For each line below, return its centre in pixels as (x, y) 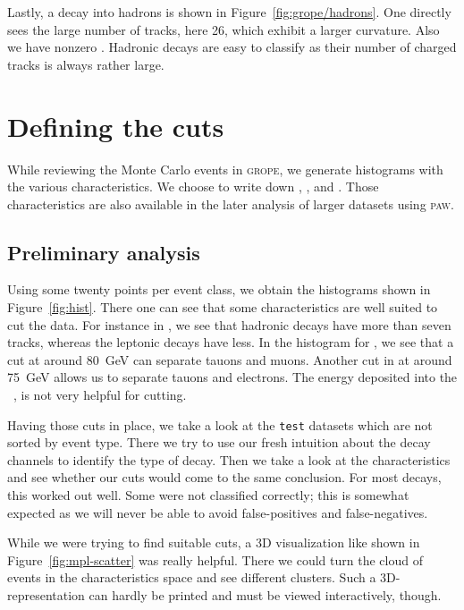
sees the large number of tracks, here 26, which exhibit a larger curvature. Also (224, 29)
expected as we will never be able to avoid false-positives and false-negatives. (218, 512)
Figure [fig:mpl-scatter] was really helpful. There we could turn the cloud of (215, 559)
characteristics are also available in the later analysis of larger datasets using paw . (231, 203)
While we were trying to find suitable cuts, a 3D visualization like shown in (214, 542)
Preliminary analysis (104, 252)
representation (46, 595)
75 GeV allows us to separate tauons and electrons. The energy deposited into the (232, 377)
